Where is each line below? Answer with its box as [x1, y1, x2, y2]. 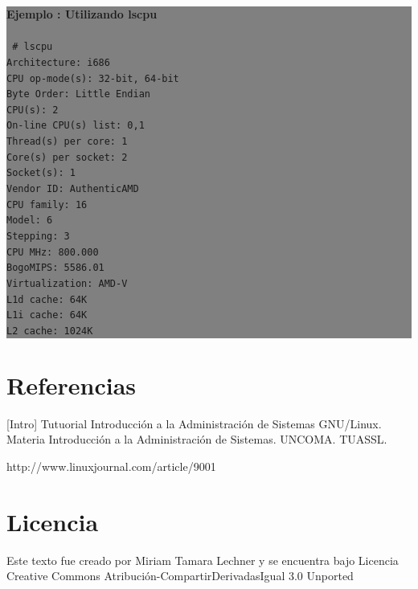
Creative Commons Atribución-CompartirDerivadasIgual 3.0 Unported [6, 567, 354, 584]
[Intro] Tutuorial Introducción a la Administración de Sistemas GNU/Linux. [6, 415, 382, 432]
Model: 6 [6, 215, 53, 227]
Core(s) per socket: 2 [6, 151, 128, 163]
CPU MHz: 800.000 [6, 246, 99, 258]
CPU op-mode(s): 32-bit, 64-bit [6, 72, 179, 84]
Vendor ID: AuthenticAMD [6, 183, 139, 195]
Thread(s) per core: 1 [6, 136, 128, 148]
